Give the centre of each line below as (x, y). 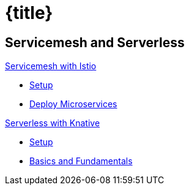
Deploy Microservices (73, 104)
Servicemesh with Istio (51, 66)
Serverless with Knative (53, 123)
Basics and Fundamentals (81, 161)
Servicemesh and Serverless (95, 42)
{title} (29, 13)
